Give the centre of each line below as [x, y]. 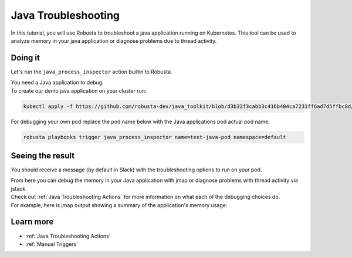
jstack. [19, 188]
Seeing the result [43, 155]
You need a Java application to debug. [57, 83]
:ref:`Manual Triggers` [52, 244]
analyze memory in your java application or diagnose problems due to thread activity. [114, 40]
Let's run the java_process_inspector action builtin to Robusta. [92, 72]
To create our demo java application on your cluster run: [79, 90]
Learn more [32, 222]
